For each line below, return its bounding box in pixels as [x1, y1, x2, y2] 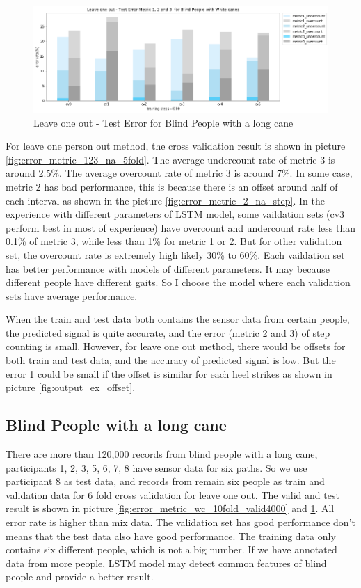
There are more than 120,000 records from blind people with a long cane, [6, 447, 318, 461]
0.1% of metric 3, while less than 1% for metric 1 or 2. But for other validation [6, 234, 342, 248]
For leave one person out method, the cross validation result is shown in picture [6, 138, 346, 153]
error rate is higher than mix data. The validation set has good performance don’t [6, 515, 355, 530]
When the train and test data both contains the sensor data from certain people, [6, 312, 350, 326]
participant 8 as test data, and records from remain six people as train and [6, 474, 325, 488]
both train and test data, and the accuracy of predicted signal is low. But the [6, 353, 336, 367]
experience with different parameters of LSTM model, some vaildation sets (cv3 [6, 207, 345, 221]
